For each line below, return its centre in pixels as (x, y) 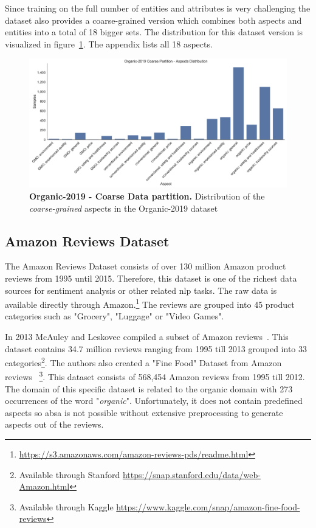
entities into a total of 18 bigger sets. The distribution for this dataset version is (154, 32)
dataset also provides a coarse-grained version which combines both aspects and (153, 20)
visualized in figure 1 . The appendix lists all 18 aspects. (109, 43)
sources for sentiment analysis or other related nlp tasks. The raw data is (141, 290)
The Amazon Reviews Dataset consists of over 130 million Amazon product (146, 266)
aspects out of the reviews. (54, 424)
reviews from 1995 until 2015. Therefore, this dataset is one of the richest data (151, 278)
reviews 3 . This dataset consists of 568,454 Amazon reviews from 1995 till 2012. (155, 376)
